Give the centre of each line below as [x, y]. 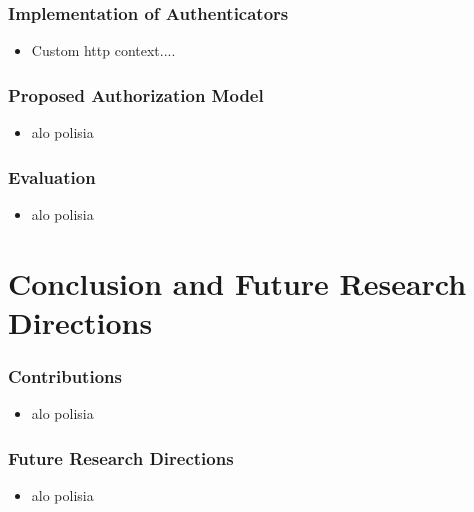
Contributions [65, 375]
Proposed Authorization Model [136, 94]
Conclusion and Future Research [237, 282]
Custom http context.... [103, 50]
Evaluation [52, 176]
